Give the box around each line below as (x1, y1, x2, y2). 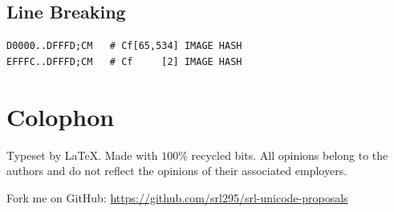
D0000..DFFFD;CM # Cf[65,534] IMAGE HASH (6, 40, 242, 52)
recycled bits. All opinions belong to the (191, 146, 388, 163)
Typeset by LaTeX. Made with (6, 146, 158, 163)
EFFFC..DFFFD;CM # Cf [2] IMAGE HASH (6, 55, 242, 67)
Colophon (6, 100, 115, 132)
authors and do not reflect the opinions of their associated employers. (6, 162, 347, 179)
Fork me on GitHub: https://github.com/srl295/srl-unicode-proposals (6, 189, 348, 206)
